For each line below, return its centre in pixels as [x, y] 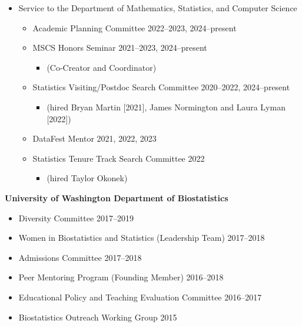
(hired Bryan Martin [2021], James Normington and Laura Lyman [166, 107]
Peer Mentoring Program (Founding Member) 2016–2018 [121, 277]
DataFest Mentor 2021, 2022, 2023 [94, 138]
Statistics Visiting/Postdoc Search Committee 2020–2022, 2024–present [161, 87]
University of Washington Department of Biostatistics [117, 197]
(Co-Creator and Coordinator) [102, 67]
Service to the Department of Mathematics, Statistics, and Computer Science [158, 8]
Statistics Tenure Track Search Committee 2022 [119, 158]
